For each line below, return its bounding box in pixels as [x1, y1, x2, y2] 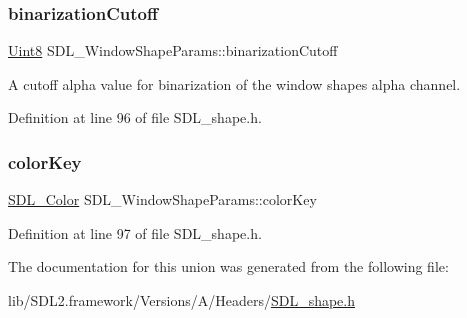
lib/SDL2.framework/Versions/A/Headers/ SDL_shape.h [8, 290, 356, 310]
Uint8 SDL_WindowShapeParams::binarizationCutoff [8, 40, 338, 61]
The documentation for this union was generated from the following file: [8, 256, 449, 277]
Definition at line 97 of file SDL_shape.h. [8, 222, 262, 243]
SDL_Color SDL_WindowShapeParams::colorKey [8, 189, 317, 210]
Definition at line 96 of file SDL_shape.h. [8, 107, 262, 128]
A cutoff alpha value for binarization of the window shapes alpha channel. [8, 73, 461, 94]
